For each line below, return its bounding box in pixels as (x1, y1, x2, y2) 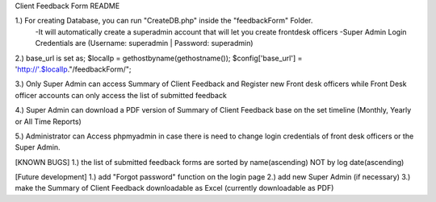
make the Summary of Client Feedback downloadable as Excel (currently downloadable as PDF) (15, 183, 334, 193)
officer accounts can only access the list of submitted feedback (15, 90, 228, 100)
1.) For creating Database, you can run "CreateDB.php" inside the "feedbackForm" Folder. (15, 16, 313, 26)
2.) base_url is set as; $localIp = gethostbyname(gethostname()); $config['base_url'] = (15, 53, 303, 63)
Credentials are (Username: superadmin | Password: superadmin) (35, 39, 254, 48)
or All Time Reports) (15, 117, 82, 126)
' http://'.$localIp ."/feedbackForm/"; (15, 64, 132, 74)
